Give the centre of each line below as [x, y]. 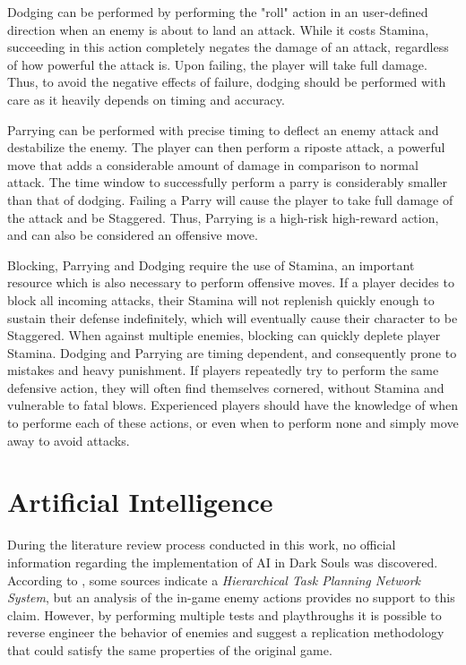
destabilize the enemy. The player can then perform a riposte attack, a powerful [226, 147]
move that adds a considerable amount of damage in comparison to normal [213, 164]
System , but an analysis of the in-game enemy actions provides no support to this [231, 597]
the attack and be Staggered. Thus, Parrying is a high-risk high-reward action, [223, 217]
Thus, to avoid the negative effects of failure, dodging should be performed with [227, 82]
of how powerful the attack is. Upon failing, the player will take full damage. [217, 64]
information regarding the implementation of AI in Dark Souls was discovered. [223, 562]
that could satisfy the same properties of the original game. [170, 649]
